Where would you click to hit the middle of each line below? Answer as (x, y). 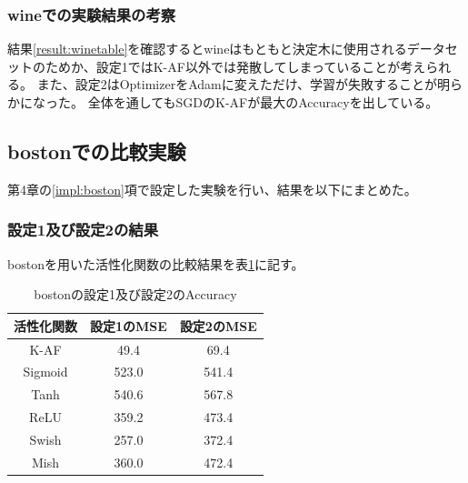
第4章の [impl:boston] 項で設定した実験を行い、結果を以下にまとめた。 (212, 189)
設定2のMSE (218, 325)
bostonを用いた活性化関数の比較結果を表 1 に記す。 (156, 263)
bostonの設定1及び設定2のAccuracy (135, 294)
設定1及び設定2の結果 (83, 230)
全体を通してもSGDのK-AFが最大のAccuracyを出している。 (263, 102)
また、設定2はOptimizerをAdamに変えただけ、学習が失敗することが (237, 84)
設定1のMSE (129, 325)
